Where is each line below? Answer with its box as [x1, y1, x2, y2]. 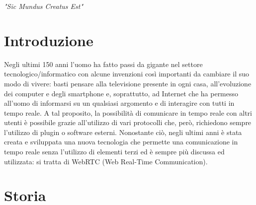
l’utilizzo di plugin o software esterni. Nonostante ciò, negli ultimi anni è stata [4, 127, 242, 137]
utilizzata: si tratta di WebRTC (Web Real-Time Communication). [4, 156, 208, 166]
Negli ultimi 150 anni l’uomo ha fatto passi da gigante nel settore [4, 59, 203, 69]
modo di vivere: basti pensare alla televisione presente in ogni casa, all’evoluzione [4, 78, 252, 88]
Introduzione [4, 30, 93, 50]
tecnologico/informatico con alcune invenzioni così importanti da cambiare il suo [4, 68, 249, 79]
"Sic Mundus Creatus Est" [4, 1, 84, 11]
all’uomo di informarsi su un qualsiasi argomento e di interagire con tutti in [4, 98, 235, 108]
